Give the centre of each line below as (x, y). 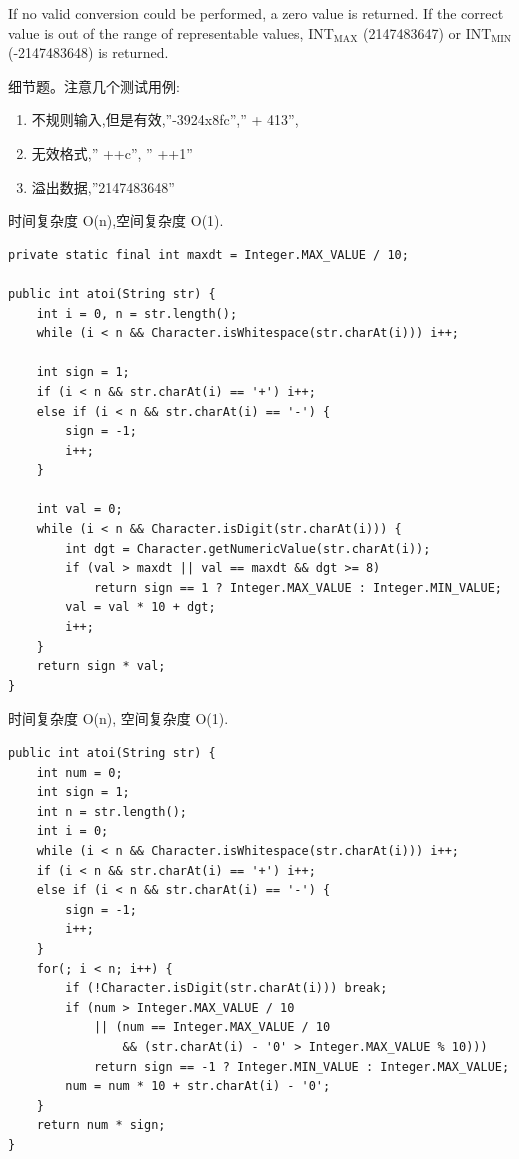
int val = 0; (79, 509)
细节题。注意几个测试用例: (94, 85)
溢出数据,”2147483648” (103, 186)
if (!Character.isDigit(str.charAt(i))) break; (226, 988)
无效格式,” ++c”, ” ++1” (112, 152)
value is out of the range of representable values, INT (171, 32)
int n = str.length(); (111, 811)
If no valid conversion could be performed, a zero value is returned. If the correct (256, 13)
